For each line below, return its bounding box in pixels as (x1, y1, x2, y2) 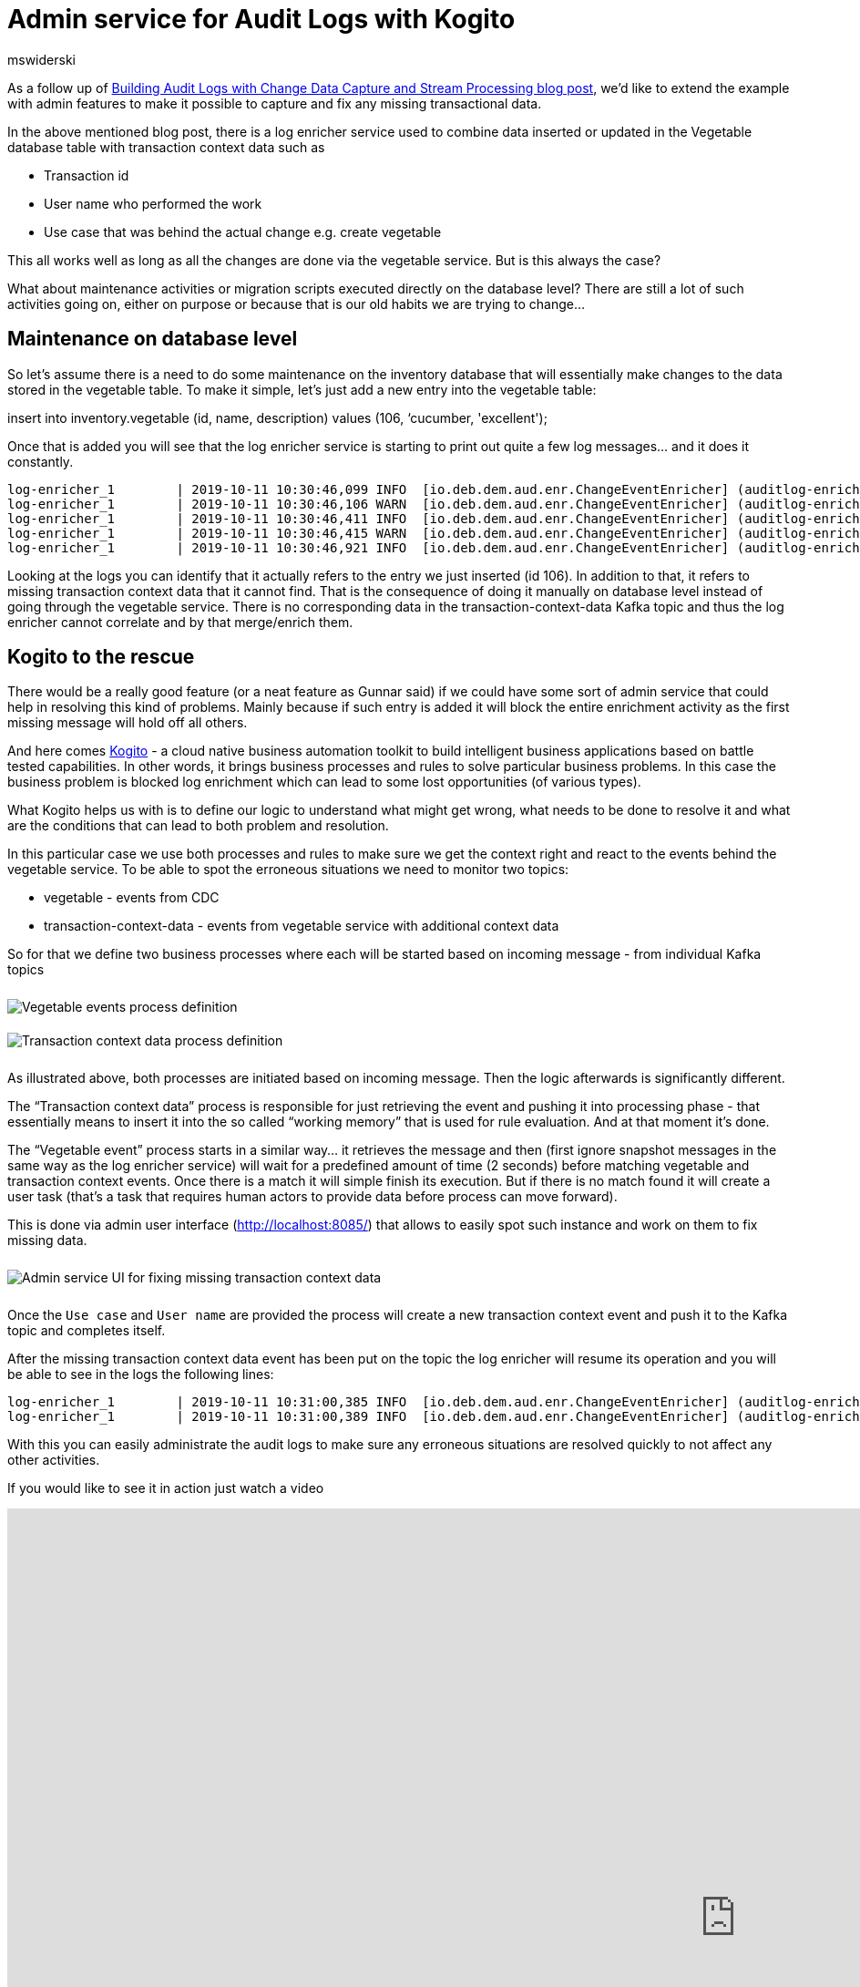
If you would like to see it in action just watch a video (7, 1480, 324, 1497)
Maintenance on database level (7, 327, 298, 351)
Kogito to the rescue (7, 645, 195, 669)
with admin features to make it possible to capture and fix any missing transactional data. (7, 95, 542, 111)
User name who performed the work (44, 195, 262, 211)
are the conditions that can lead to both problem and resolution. (7, 818, 389, 834)
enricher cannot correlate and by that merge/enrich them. (7, 613, 353, 630)
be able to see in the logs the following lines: (7, 1366, 274, 1383)
